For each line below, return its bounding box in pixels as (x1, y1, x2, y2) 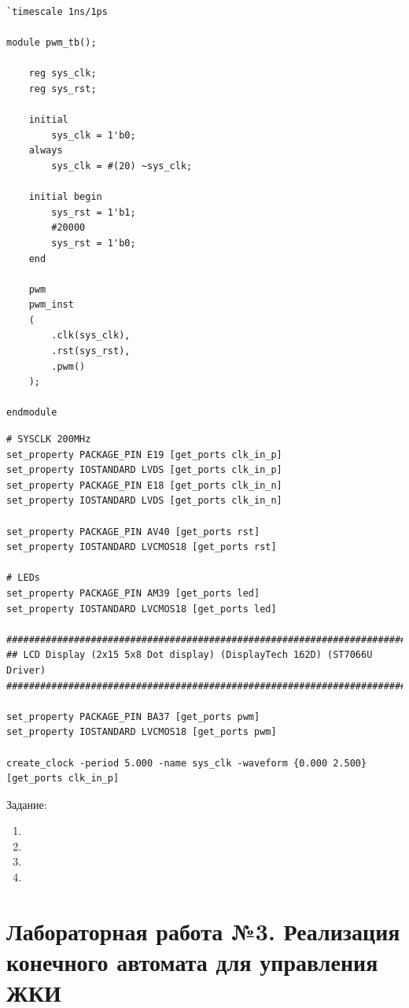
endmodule (6, 407, 57, 419)
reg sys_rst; (28, 83, 97, 94)
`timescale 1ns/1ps (6, 6, 108, 17)
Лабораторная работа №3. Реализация (6, 914, 400, 947)
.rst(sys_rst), (51, 345, 131, 357)
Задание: (6, 796, 47, 812)
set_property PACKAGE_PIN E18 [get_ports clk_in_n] (6, 479, 282, 491)
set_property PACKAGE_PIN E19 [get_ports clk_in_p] (6, 449, 282, 460)
